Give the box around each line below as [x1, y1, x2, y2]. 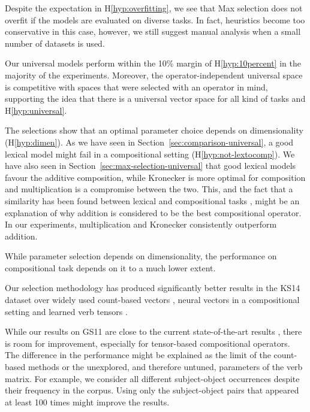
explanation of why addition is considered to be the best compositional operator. [5, 206, 302, 219]
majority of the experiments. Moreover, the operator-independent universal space [5, 68, 303, 81]
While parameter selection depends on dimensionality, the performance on [5, 250, 277, 262]
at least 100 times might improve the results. [5, 395, 170, 408]
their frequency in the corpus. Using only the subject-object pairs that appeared [5, 384, 299, 396]
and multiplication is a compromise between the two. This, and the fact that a [5, 183, 293, 195]
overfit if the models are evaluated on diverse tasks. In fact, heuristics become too [5, 13, 305, 26]
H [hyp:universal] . [5, 104, 67, 116]
